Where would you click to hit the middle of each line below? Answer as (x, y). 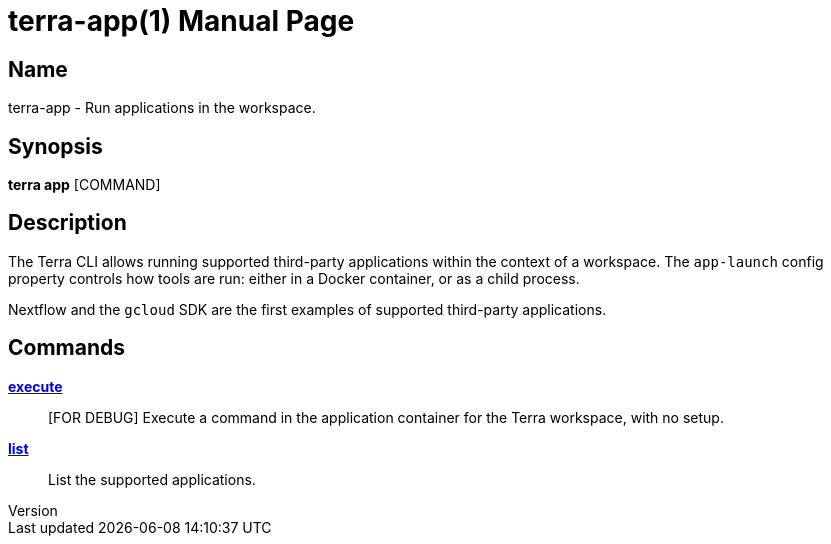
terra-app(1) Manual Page (181, 21)
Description (67, 223)
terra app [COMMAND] (84, 185)
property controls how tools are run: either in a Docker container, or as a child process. (294, 278)
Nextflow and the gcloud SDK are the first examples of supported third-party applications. (307, 309)
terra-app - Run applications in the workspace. (162, 108)
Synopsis (55, 146)
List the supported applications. (152, 479)
